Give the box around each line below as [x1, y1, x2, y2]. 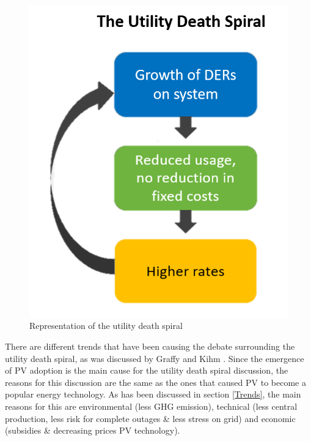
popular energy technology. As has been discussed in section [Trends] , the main [5, 388, 301, 401]
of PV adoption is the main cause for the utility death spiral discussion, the [5, 364, 288, 377]
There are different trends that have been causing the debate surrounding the [5, 339, 295, 352]
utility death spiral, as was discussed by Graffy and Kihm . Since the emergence [5, 352, 304, 364]
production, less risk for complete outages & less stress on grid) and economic [5, 412, 296, 424]
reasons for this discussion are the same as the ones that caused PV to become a [5, 375, 306, 388]
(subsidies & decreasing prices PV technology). [5, 424, 180, 437]
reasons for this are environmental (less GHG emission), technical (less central [5, 399, 298, 412]
